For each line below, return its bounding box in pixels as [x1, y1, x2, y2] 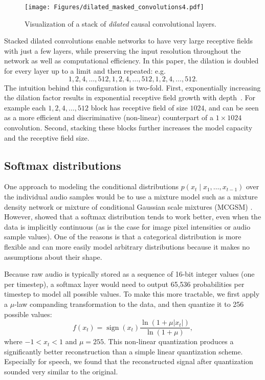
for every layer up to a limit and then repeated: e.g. [4, 65, 166, 76]
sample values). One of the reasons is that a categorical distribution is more [4, 231, 241, 242]
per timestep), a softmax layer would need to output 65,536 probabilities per [4, 278, 245, 289]
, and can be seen [204, 102, 259, 113]
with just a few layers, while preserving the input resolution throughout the [4, 45, 241, 56]
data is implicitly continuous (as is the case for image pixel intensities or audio [4, 221, 251, 232]
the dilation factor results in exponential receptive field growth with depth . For [4, 92, 255, 103]
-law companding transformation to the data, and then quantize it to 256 [14, 298, 244, 309]
